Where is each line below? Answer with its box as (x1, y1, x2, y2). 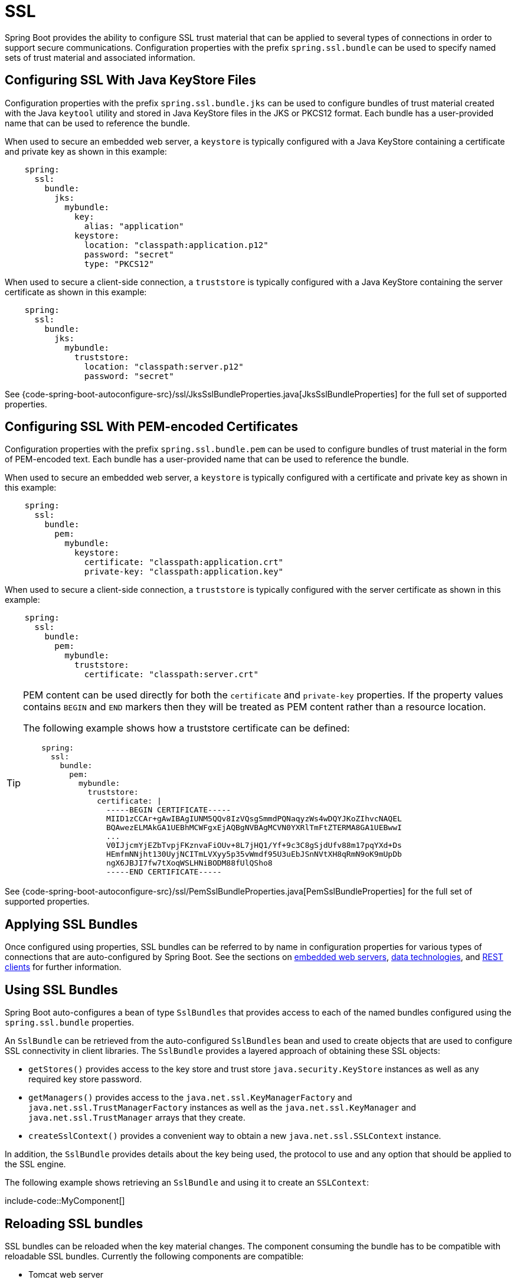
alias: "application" (84, 221, 184, 231)
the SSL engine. (5, 1159, 66, 1170)
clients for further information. (5, 962, 122, 972)
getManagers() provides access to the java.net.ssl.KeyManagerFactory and (28, 1092, 352, 1103)
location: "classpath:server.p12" (84, 361, 244, 371)
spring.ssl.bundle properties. (5, 1017, 135, 1028)
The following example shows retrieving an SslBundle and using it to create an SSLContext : (5, 1177, 369, 1188)
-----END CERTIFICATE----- (106, 867, 222, 877)
